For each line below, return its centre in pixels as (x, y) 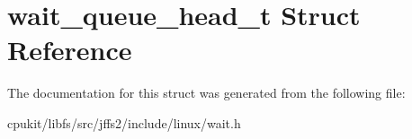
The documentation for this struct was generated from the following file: (206, 93)
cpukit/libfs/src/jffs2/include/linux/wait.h (124, 122)
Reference (70, 50)
